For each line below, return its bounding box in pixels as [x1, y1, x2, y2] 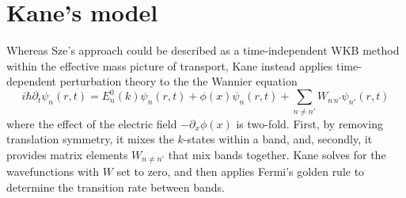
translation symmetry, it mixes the [6, 131, 174, 147]
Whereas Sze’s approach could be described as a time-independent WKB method [6, 42, 400, 59]
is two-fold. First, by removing [236, 115, 383, 131]
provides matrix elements [6, 146, 128, 162]
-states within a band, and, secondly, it [183, 131, 373, 147]
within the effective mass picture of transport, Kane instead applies [6, 57, 333, 74]
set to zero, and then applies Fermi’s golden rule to [116, 163, 365, 180]
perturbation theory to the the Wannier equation [59, 73, 298, 89]
